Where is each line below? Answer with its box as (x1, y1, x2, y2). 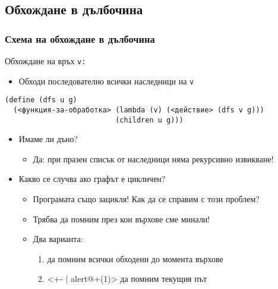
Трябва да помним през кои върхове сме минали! (33, 212, 210, 225)
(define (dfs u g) (5, 96, 77, 105)
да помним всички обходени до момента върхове (47, 252, 223, 265)
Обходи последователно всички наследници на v (18, 74, 194, 87)
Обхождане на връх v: (5, 55, 86, 67)
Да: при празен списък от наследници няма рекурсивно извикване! (33, 152, 274, 165)
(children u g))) (115, 115, 184, 124)
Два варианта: (33, 233, 83, 245)
